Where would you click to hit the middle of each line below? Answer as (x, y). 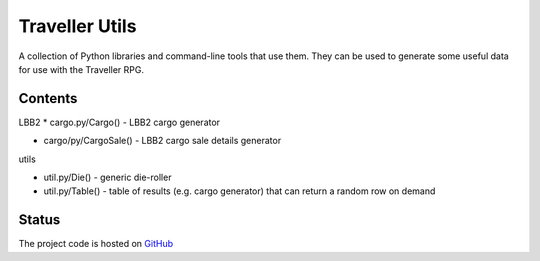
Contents (48, 98)
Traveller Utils (77, 26)
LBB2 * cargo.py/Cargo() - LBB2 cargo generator (119, 122)
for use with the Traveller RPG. (81, 69)
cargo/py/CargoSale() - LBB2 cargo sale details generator (162, 141)
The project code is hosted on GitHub (96, 244)
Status (39, 220)
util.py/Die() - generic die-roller (107, 177)
